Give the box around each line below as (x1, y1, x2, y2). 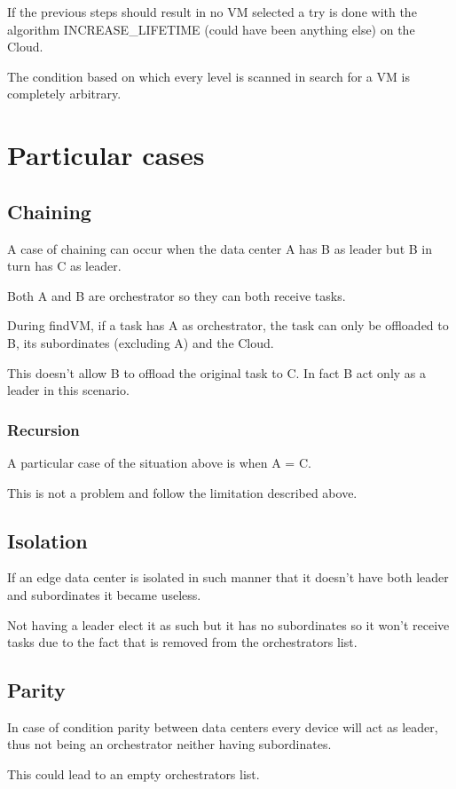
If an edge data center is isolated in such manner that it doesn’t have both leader (7, 568, 449, 587)
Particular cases (7, 137, 205, 173)
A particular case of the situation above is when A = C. (7, 453, 311, 471)
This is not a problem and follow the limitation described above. (7, 483, 358, 501)
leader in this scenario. (7, 381, 130, 399)
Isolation (7, 526, 88, 554)
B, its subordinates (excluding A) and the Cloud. (7, 333, 274, 351)
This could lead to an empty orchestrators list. (7, 765, 260, 784)
